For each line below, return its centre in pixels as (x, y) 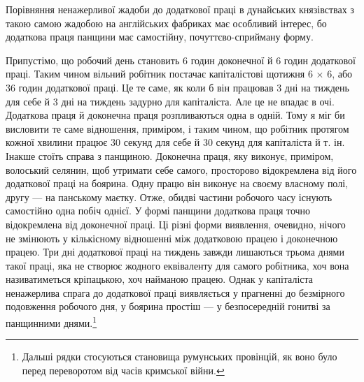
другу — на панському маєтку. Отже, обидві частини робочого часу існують (169, 197)
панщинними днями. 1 (51, 322)
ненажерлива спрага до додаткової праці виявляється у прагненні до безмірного (175, 292)
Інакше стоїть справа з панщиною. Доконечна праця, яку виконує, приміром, (170, 155)
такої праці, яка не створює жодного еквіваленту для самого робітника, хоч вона (177, 265)
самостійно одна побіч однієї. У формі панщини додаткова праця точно (158, 211)
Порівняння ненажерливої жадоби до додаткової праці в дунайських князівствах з (180, 9)
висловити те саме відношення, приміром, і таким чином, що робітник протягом (177, 128)
